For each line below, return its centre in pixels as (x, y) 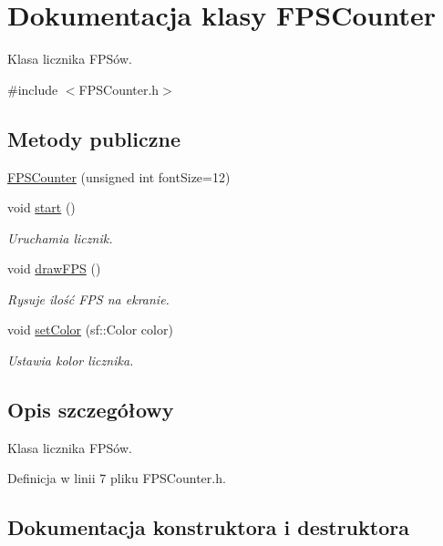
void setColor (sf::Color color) (90, 330)
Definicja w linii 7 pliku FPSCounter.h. (117, 478)
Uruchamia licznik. (60, 237)
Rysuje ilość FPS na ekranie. (88, 299)
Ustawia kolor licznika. (71, 361)
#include (33, 89)
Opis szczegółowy (91, 410)
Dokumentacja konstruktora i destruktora (208, 527)
